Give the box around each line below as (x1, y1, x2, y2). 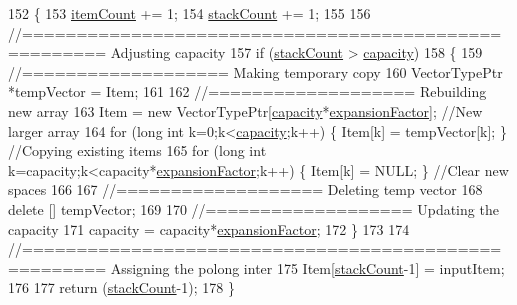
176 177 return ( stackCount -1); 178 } (8, 277, 235, 298)
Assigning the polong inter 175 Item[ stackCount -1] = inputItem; (110, 257, 505, 278)
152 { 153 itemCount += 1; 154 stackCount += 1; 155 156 (8, 3, 371, 23)
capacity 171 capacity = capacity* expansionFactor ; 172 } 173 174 (8, 218, 410, 239)
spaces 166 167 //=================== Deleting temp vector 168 (8, 179, 483, 200)
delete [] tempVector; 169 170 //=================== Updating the (8, 198, 499, 219)
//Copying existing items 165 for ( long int (8, 140, 267, 161)
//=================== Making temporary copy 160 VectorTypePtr (8, 61, 503, 82)
